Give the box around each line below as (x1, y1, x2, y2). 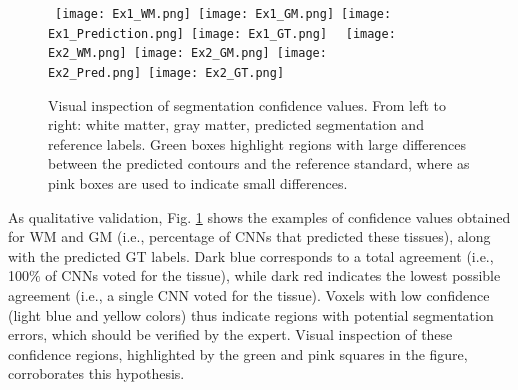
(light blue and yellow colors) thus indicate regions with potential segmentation (8, 304, 494, 325)
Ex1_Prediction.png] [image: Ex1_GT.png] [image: (48, 26, 396, 41)
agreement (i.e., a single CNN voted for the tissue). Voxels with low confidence (8, 284, 490, 305)
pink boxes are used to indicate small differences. (48, 173, 348, 193)
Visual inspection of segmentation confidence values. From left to (48, 94, 446, 115)
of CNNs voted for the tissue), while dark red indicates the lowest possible (45, 265, 501, 286)
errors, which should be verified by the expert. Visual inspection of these (8, 324, 453, 345)
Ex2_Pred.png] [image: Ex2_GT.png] (48, 65, 285, 80)
